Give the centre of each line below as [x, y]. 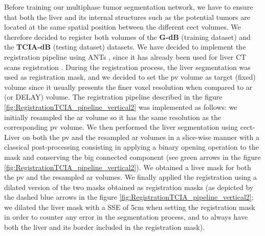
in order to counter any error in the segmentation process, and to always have [126, 217]
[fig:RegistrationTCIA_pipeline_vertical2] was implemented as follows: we [121, 107]
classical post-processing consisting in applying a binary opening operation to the [131, 147]
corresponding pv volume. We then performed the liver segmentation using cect [128, 127]
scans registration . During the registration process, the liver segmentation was [127, 67]
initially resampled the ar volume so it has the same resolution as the [113, 117]
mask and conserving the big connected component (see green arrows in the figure [132, 157]
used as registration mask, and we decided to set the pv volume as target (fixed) [130, 77]
